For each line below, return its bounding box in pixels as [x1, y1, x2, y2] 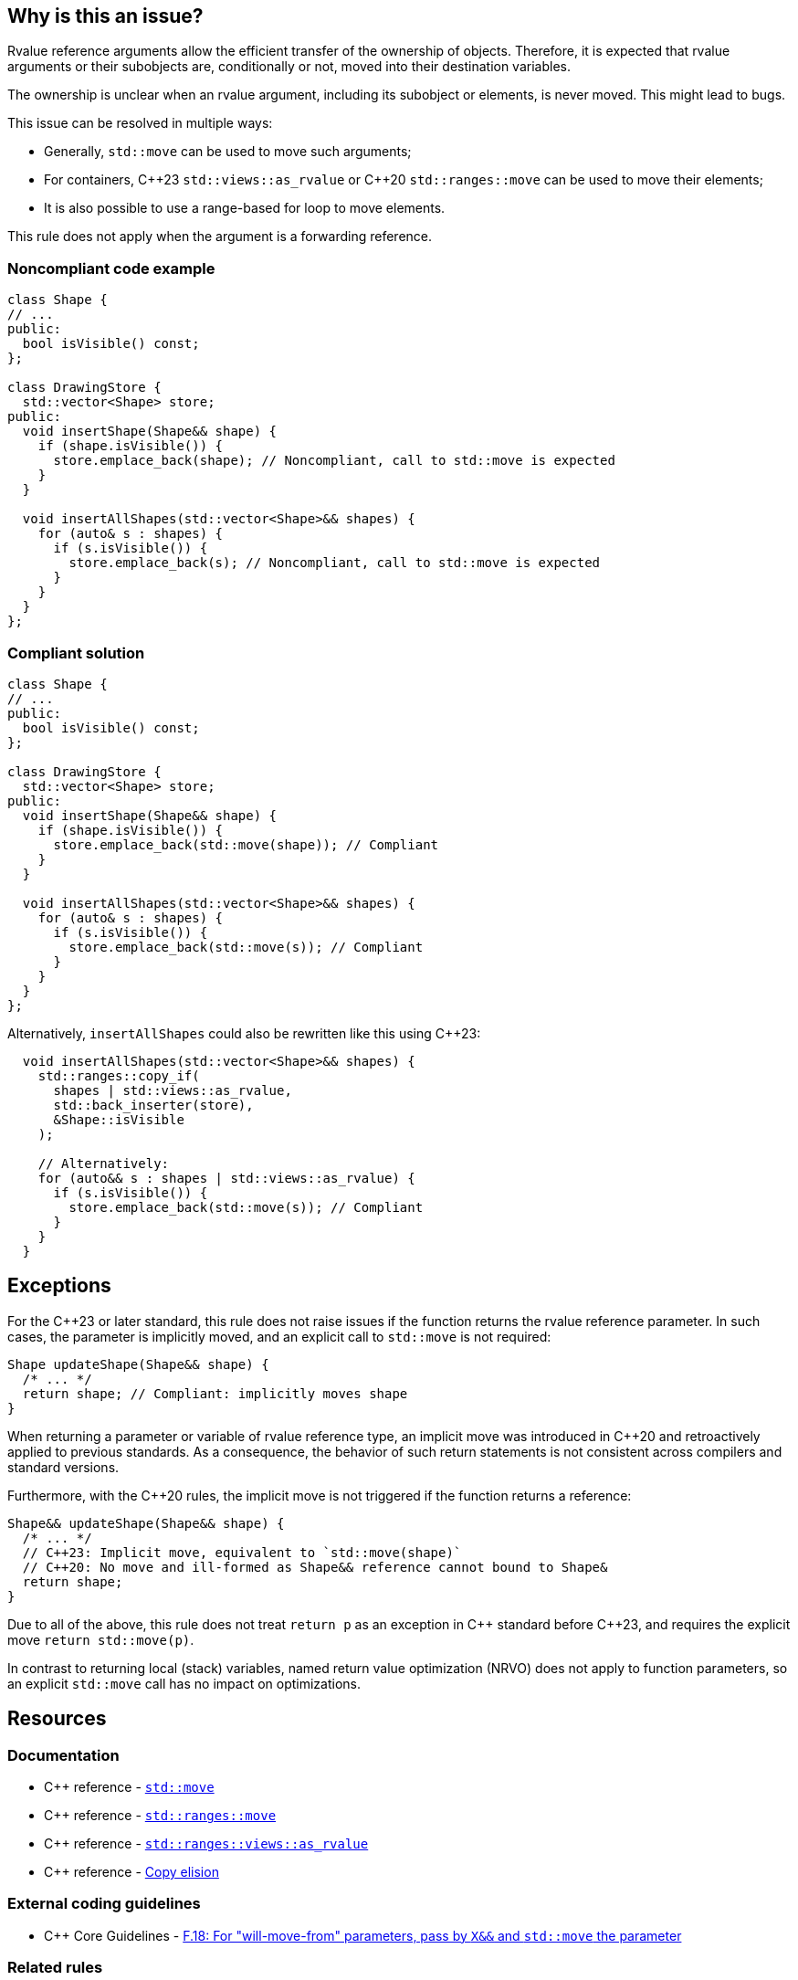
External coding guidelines [7, 1894, 201, 1913]
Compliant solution [7, 643, 145, 662]
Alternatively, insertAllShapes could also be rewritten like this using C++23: [7, 1025, 481, 1041]
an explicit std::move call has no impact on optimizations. [7, 1675, 361, 1691]
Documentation [7, 1745, 120, 1764]
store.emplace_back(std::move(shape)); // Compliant [53, 837, 439, 852]
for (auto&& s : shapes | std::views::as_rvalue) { [37, 1170, 415, 1185]
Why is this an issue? [7, 5, 204, 27]
